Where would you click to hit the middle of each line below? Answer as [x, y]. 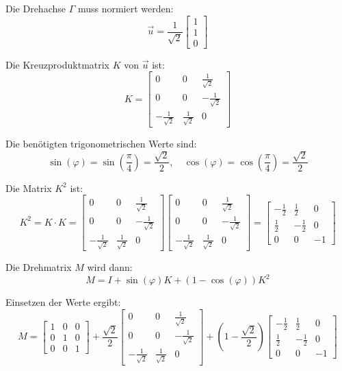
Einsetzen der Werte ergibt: [63, 302]
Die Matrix [29, 188]
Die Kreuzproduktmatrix [58, 64]
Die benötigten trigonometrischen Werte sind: [101, 144]
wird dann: [110, 267]
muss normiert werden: [126, 8]
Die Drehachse [36, 8]
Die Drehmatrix [39, 267]
